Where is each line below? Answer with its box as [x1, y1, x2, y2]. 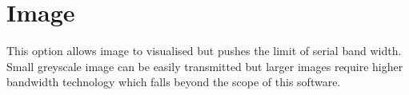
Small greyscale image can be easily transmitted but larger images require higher [6, 57, 403, 74]
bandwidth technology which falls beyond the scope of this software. [6, 73, 341, 90]
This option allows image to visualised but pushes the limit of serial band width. [6, 42, 402, 59]
